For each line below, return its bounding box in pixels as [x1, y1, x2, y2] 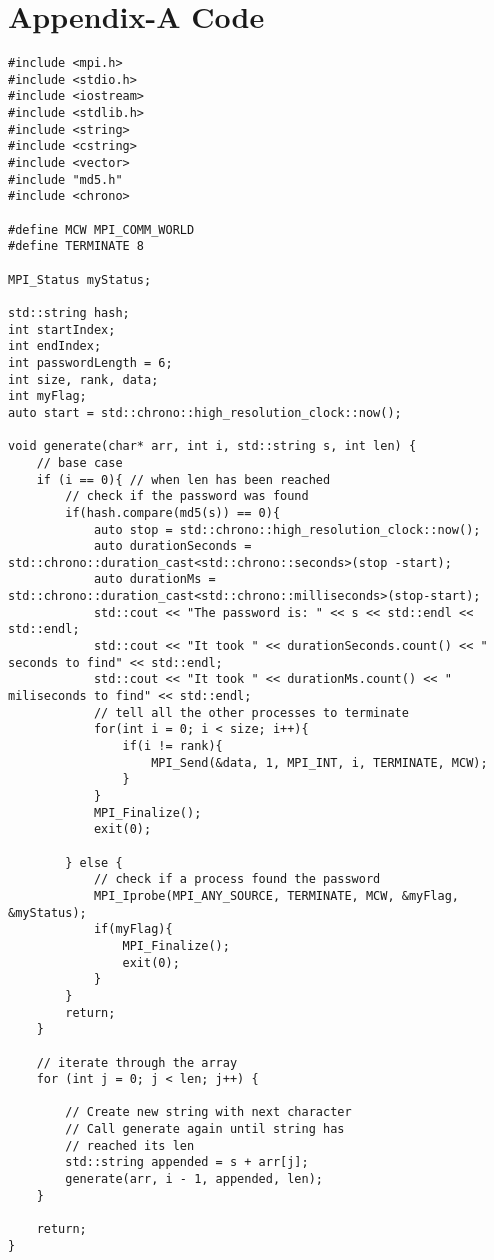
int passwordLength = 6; [8, 355, 173, 370]
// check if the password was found [65, 489, 309, 504]
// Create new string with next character [65, 1105, 352, 1120]
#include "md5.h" [8, 172, 123, 187]
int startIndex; [8, 322, 116, 337]
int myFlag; [8, 389, 87, 404]
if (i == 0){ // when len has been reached [36, 472, 331, 487]
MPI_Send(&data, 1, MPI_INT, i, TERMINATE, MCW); [151, 755, 488, 770]
